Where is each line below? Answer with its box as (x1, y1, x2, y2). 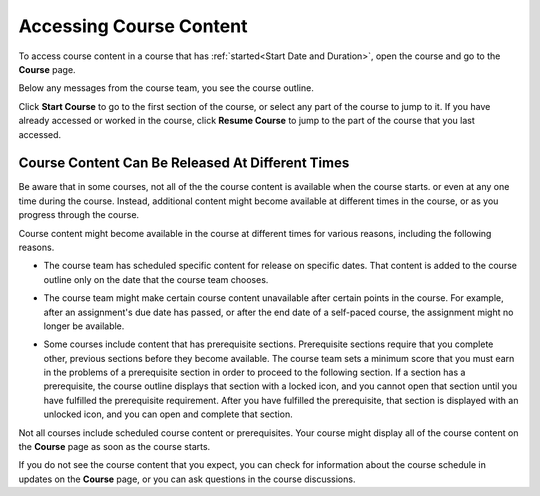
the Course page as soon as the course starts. (18, 441, 211, 453)
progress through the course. (18, 209, 140, 221)
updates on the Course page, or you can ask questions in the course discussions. (18, 473, 356, 485)
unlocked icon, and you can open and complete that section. (43, 408, 294, 420)
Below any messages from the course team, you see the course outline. (18, 82, 314, 94)
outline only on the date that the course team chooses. (43, 273, 269, 285)
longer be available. (43, 320, 125, 332)
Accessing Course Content (18, 15, 248, 37)
